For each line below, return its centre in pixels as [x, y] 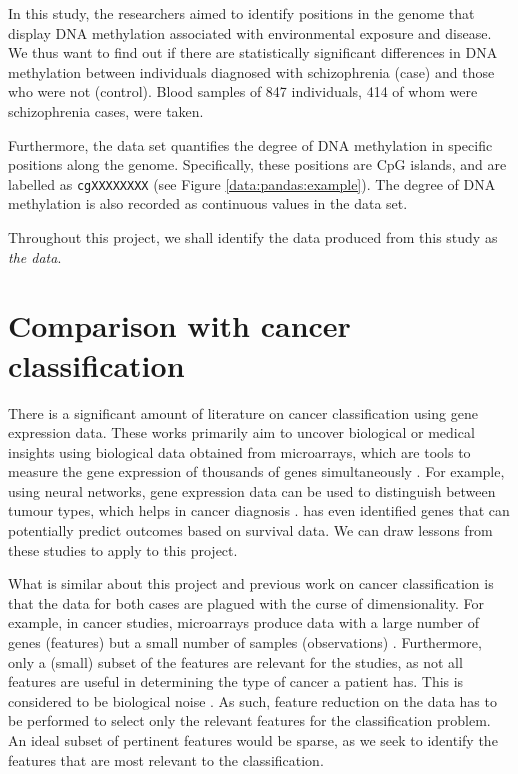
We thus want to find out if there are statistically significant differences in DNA [253, 52]
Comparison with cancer [179, 325]
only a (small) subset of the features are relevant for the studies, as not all [235, 661]
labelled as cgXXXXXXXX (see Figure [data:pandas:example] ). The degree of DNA [252, 183]
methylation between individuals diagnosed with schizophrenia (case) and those [251, 71]
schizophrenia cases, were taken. [106, 110]
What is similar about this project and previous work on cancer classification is [251, 583]
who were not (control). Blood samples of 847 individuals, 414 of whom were [243, 91]
